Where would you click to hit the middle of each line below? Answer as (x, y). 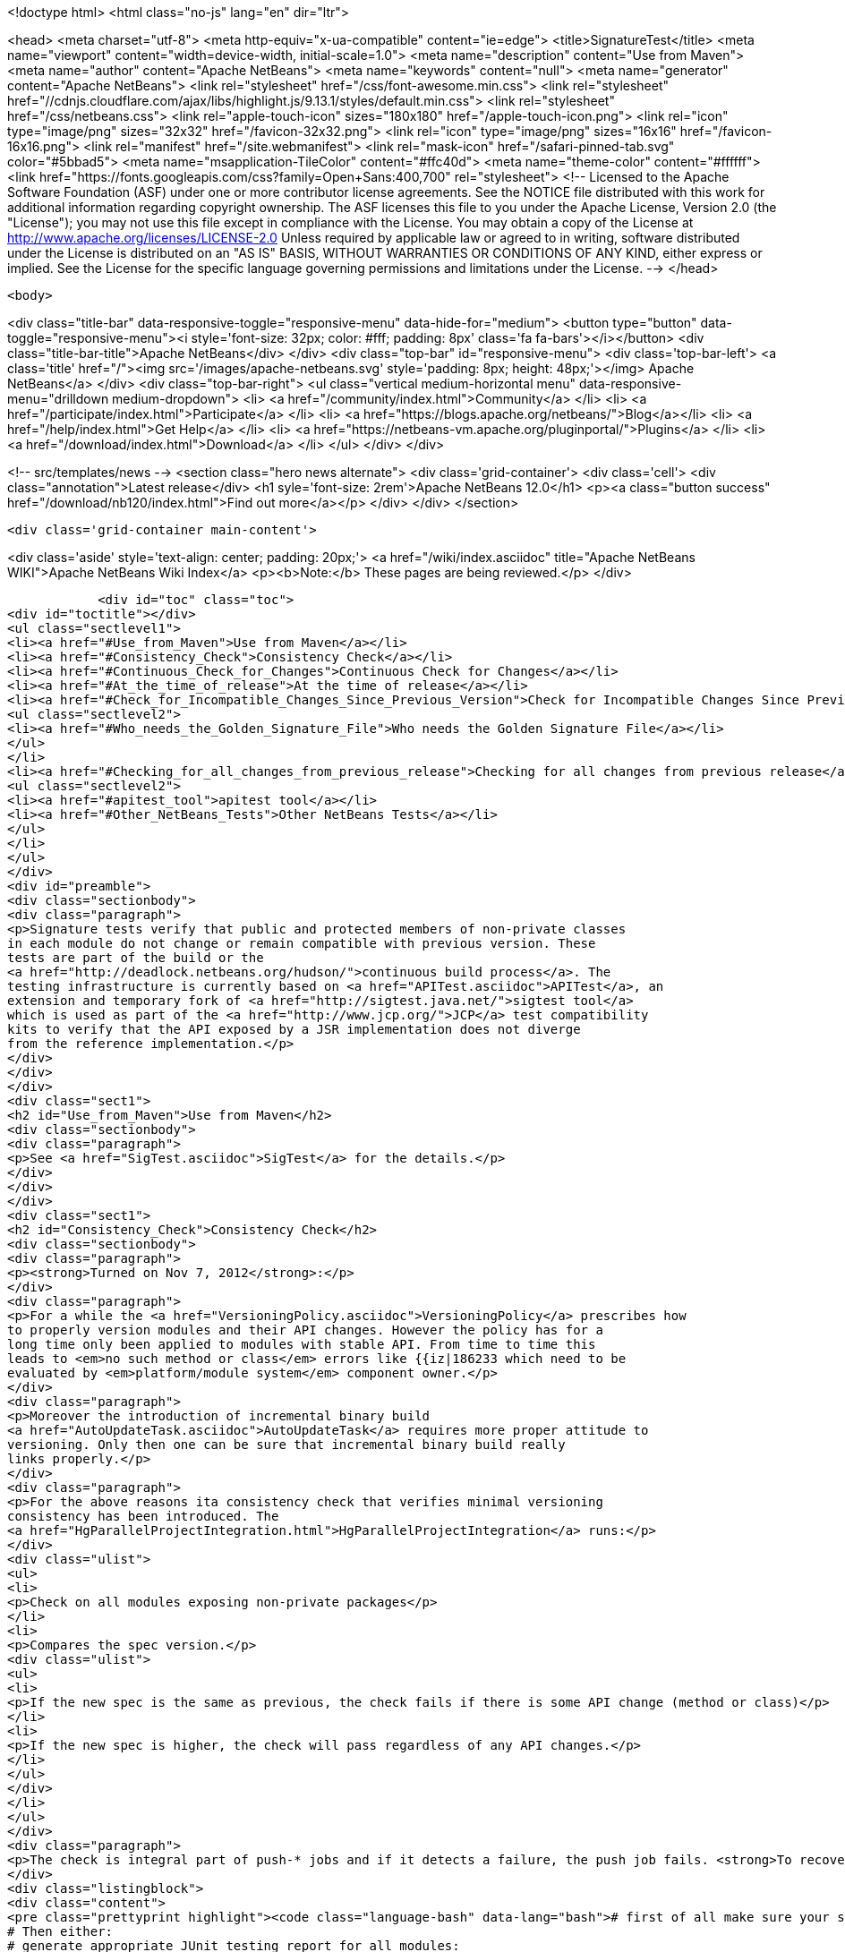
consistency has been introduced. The (143, 1516)
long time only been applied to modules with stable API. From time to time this (302, 1344)
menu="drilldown (58, 399)
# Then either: (60, 1931)
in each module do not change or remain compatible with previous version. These (302, 943)
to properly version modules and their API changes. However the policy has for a (305, 1330)
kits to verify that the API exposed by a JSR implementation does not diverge (294, 1029)
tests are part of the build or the (136, 958)
